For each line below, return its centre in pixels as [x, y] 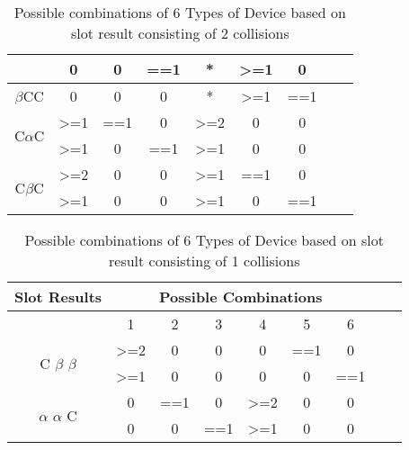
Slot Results [58, 297]
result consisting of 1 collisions [204, 261]
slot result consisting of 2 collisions [180, 33]
